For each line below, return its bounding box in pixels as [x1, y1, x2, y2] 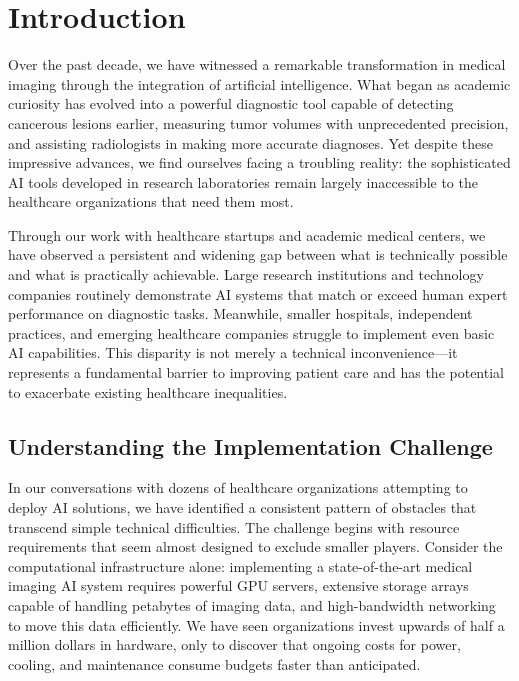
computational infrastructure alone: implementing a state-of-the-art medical [8, 555, 473, 576]
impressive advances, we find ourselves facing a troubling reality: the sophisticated [8, 152, 511, 173]
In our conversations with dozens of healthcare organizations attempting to [8, 477, 468, 498]
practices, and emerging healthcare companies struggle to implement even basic [8, 322, 495, 343]
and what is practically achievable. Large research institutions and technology [8, 264, 484, 285]
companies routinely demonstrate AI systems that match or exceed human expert [8, 283, 508, 304]
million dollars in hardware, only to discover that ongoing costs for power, [8, 634, 461, 655]
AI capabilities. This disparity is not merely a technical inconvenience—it [8, 342, 458, 363]
